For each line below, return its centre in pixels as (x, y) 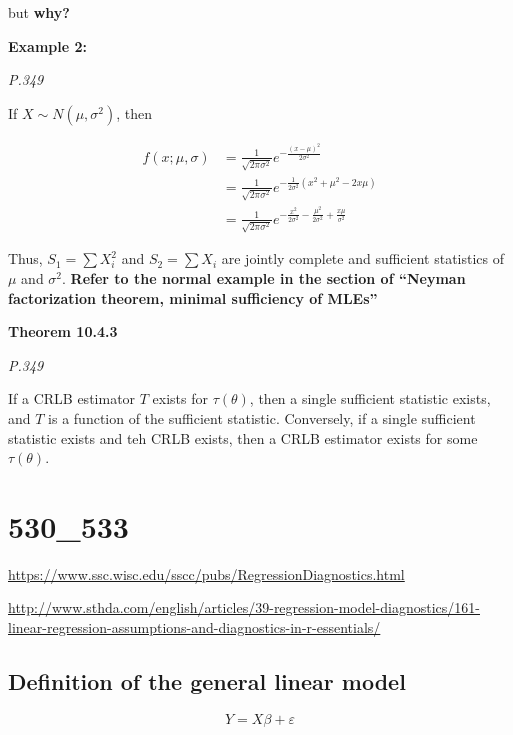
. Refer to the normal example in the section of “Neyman (264, 278)
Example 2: (47, 45)
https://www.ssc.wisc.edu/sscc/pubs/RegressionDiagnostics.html (206, 573)
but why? (39, 12)
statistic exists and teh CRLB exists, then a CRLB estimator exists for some (243, 437)
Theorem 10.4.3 (63, 331)
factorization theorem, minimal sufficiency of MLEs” (193, 297)
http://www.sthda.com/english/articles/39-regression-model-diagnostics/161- (244, 607)
